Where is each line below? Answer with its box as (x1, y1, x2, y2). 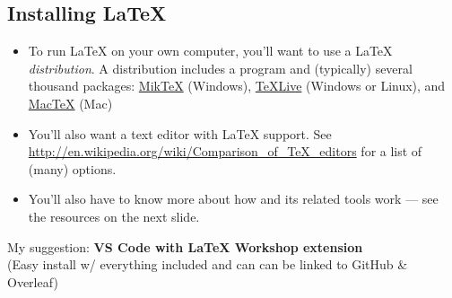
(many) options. (28, 159, 117, 178)
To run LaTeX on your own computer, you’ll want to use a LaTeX (28, 41, 393, 60)
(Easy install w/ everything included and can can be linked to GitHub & (7, 255, 408, 274)
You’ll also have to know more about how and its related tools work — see (28, 189, 439, 208)
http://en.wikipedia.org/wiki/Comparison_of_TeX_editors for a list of (28, 142, 422, 161)
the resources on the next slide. (28, 206, 200, 225)
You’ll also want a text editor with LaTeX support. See (28, 124, 332, 143)
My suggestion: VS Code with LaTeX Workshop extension (7, 237, 363, 256)
